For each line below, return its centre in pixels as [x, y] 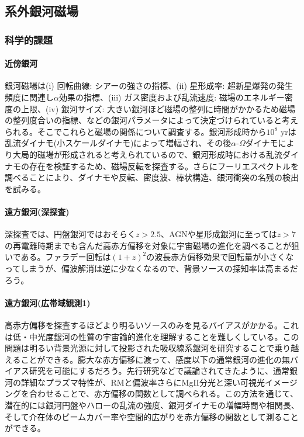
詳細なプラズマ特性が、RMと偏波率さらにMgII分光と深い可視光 [143, 382]
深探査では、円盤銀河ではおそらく [70, 234]
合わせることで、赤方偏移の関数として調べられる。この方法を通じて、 [163, 393]
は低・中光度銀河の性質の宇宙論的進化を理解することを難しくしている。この [152, 336]
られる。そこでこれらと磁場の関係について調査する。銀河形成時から [136, 131]
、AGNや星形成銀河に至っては [219, 234]
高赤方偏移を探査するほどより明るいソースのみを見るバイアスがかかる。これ [152, 325]
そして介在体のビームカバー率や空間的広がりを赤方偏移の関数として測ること [152, 416]
